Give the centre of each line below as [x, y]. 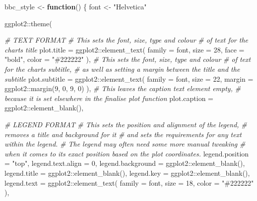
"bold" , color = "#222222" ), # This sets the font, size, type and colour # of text [128, 59]
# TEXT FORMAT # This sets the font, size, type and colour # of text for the [127, 40]
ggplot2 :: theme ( [28, 23]
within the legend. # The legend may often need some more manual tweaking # [125, 144]
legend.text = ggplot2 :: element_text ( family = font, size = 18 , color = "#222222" [129, 182]
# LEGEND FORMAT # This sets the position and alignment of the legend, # [126, 124]
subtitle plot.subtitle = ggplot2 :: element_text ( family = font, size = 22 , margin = [129, 78]
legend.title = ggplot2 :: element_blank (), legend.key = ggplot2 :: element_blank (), [127, 173]
